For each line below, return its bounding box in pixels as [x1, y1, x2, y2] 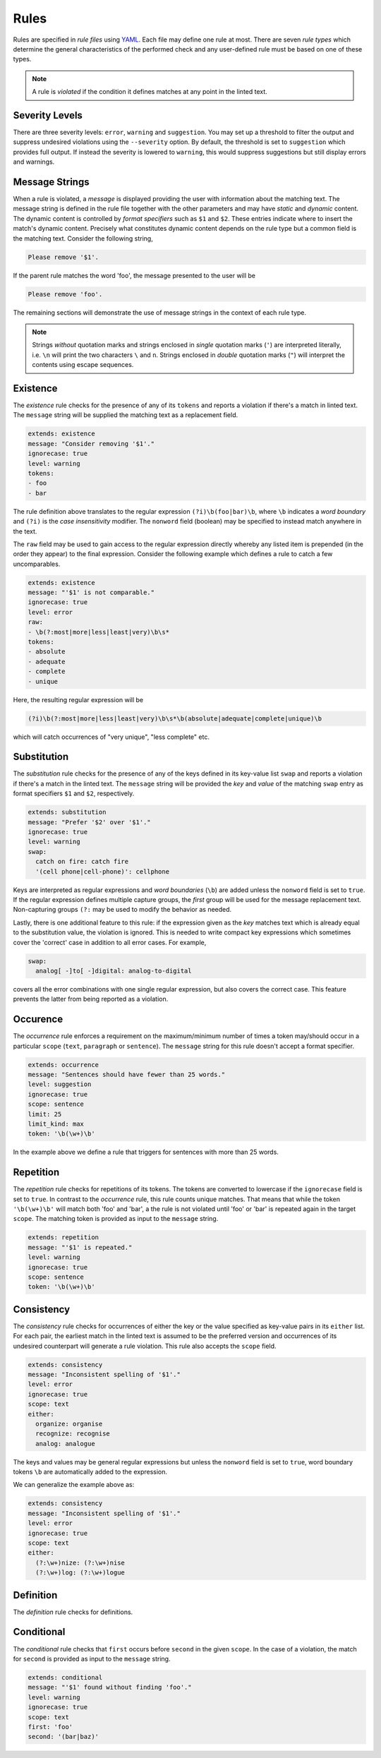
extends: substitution [28, 808, 107, 817]
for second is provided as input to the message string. [13, 1654, 171, 1663]
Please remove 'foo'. [28, 290, 103, 298]
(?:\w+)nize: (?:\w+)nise [35, 1558, 125, 1567]
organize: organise [35, 1419, 103, 1428]
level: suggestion [28, 1080, 92, 1088]
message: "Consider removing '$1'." [28, 440, 155, 447]
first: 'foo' [28, 1723, 73, 1730]
